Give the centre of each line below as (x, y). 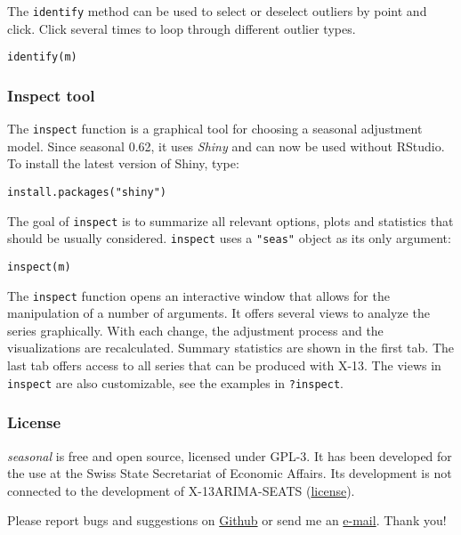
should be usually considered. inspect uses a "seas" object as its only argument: (229, 238)
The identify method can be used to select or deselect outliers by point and (217, 11)
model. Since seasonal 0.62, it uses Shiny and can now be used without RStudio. (226, 146)
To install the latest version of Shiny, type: (123, 163)
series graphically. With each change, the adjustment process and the (195, 330)
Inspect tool (51, 95)
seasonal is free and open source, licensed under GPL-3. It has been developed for (230, 455)
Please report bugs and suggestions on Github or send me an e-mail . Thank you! (227, 520)
